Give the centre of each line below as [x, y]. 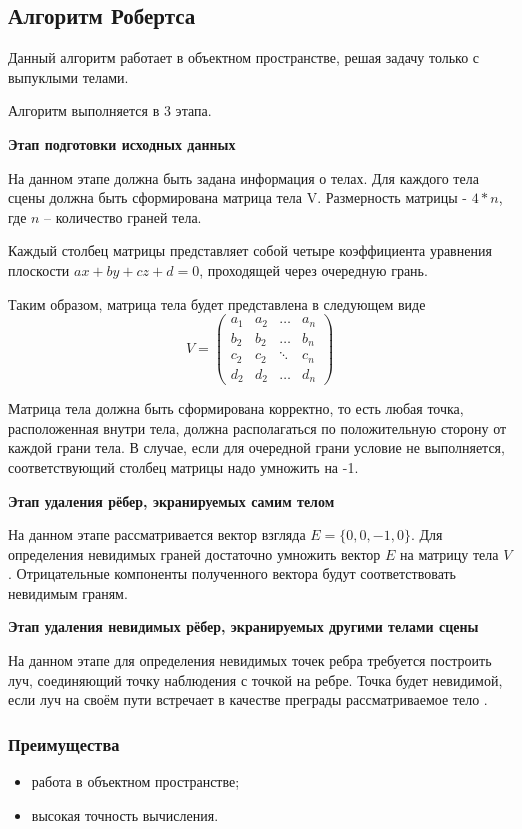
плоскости [39, 269]
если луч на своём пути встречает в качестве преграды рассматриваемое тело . [248, 699]
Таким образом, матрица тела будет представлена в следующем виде [217, 303]
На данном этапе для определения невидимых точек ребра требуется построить [250, 660]
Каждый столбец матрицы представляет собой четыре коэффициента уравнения [250, 250]
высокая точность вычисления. [125, 814]
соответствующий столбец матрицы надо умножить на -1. [183, 466]
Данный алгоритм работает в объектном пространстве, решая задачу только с [244, 57]
